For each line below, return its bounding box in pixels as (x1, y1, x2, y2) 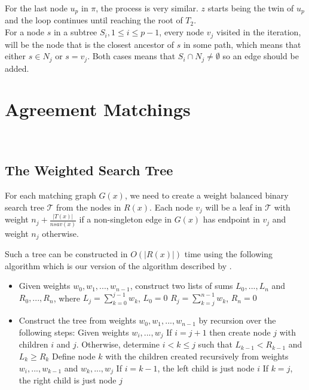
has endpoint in (203, 213, 260, 226)
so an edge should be (222, 50, 299, 62)
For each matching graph (5, 189, 96, 202)
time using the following (184, 248, 273, 260)
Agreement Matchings (5, 97, 191, 121)
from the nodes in (56, 200, 121, 213)
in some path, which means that (183, 38, 301, 50)
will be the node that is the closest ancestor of (5, 38, 175, 50)
